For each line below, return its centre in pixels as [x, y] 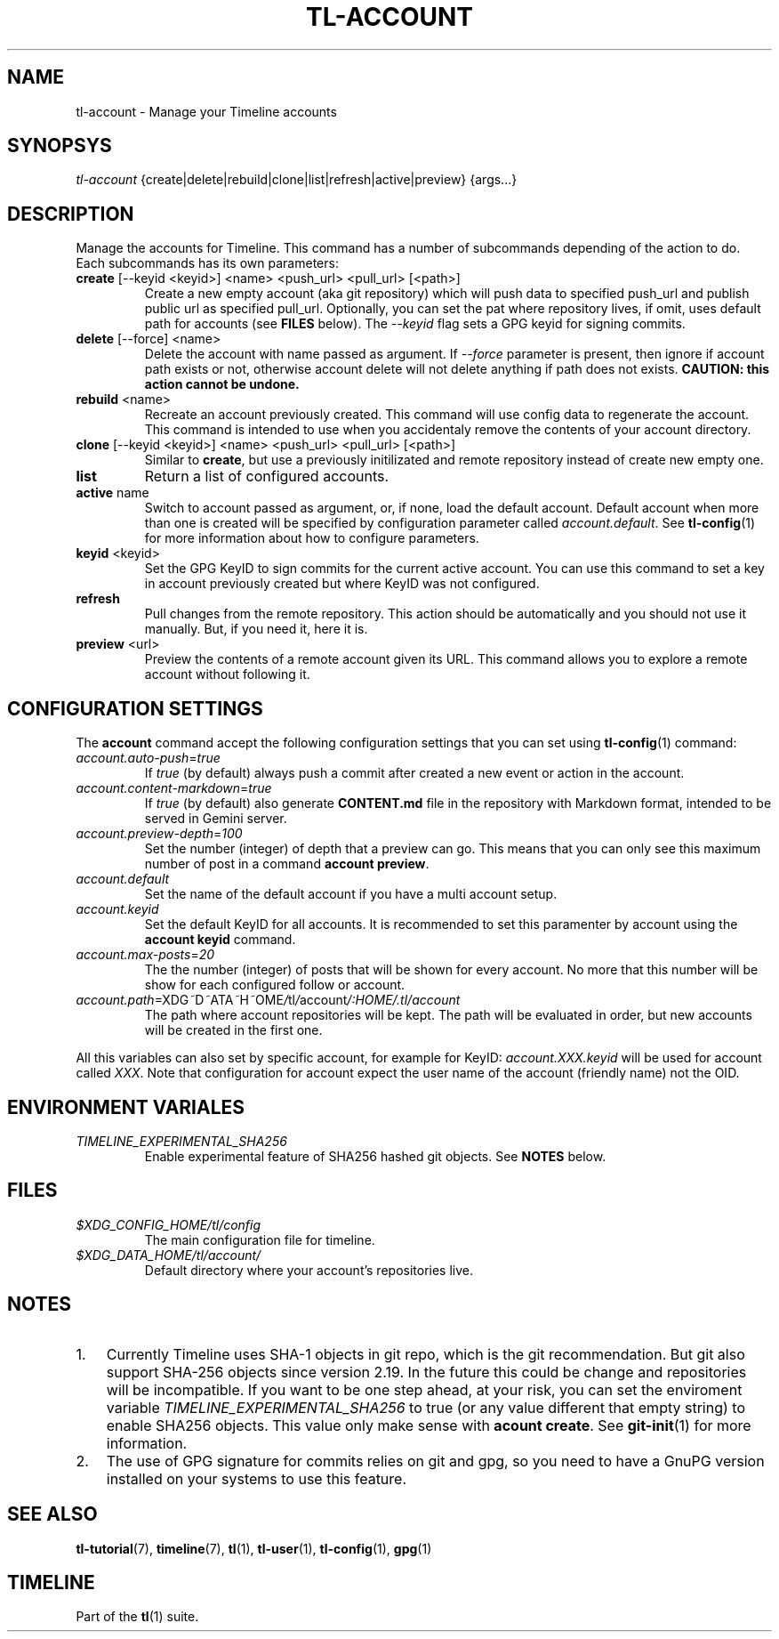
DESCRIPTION [71, 214]
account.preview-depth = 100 [159, 834]
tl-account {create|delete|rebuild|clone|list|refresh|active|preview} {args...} [297, 180]
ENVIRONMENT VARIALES [126, 1107]
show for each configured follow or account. [275, 985]
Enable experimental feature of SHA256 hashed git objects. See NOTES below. [375, 1156]
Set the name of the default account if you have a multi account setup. [351, 894]
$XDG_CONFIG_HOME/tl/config [169, 1224]
